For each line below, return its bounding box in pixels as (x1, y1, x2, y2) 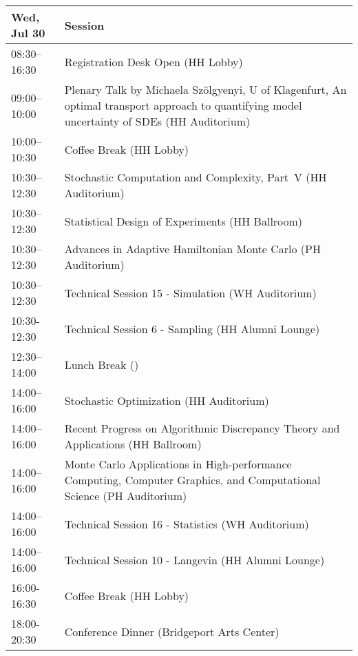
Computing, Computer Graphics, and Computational (64, 472, 321, 488)
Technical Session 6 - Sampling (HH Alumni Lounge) (64, 320, 320, 337)
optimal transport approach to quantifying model (64, 97, 302, 113)
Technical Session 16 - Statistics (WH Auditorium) (64, 515, 309, 532)
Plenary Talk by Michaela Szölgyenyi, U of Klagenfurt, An (64, 81, 347, 97)
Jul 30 (11, 25, 45, 41)
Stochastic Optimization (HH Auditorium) (64, 392, 269, 408)
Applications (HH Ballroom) (64, 436, 202, 452)
